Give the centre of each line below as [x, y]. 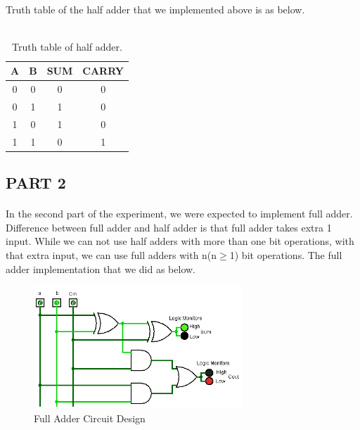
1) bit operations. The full [286, 255]
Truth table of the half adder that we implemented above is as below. [155, 9]
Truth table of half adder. [67, 46]
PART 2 [36, 183]
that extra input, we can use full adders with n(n [111, 255]
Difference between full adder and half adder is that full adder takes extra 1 [169, 227]
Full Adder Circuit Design [90, 418]
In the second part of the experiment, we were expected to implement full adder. [179, 214]
